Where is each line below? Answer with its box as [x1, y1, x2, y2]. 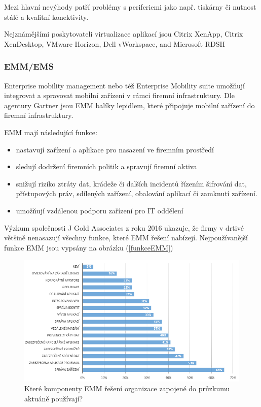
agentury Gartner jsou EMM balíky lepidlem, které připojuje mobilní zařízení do [4, 100, 255, 110]
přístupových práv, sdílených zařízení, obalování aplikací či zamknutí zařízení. [16, 188, 257, 199]
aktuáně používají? [24, 393, 83, 403]
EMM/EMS [4, 60, 54, 73]
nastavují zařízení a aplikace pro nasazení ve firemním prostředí [16, 144, 214, 154]
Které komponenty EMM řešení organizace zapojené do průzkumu [24, 383, 230, 394]
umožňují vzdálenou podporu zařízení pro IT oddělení [16, 205, 183, 215]
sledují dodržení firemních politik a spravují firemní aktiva [16, 161, 197, 172]
